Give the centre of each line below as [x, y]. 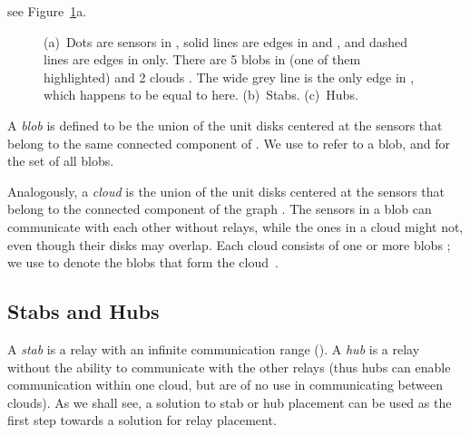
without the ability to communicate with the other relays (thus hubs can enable [229, 367]
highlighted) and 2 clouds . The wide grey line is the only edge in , [229, 77]
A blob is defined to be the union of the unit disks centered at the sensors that [225, 125]
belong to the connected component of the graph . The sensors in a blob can [220, 209]
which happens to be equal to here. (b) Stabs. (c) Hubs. [201, 95]
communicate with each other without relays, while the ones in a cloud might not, [235, 226]
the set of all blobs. [61, 161]
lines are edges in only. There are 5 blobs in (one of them [202, 59]
